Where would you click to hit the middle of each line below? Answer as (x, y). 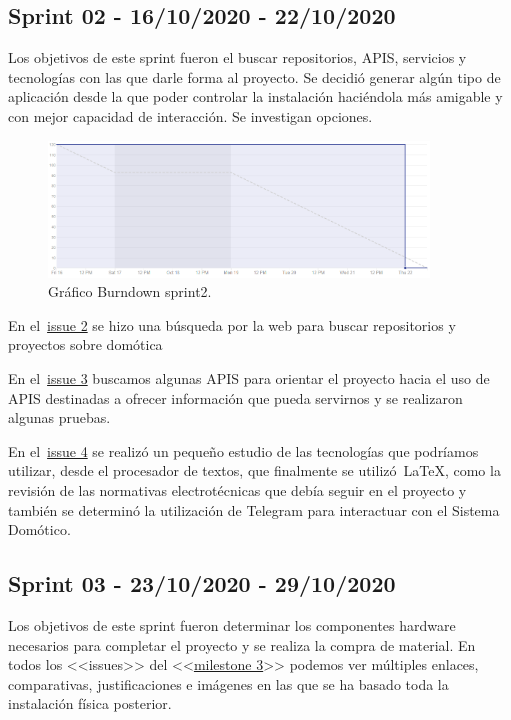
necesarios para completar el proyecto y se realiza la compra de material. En (242, 644)
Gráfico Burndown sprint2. (130, 291)
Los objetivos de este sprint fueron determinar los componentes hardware (232, 624)
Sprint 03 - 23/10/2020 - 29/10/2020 (202, 583)
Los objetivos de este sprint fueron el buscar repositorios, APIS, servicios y (237, 57)
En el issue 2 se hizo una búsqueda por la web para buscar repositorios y (232, 324)
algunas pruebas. (59, 417)
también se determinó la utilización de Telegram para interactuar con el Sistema (254, 509)
